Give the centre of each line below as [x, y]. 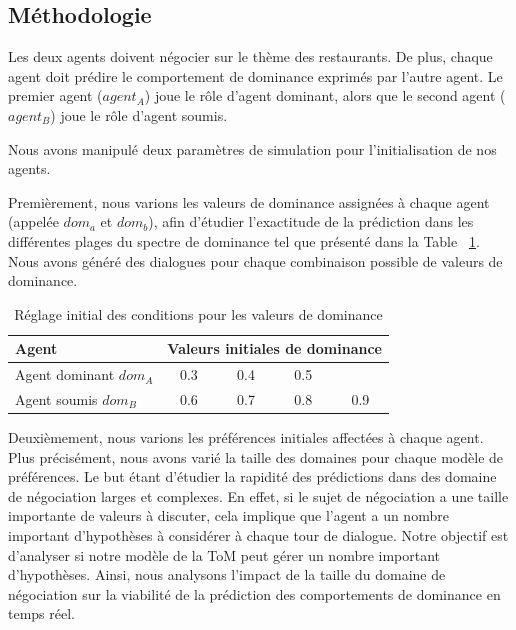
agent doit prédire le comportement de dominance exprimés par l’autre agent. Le [255, 75]
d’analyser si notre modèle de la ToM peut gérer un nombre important [224, 554]
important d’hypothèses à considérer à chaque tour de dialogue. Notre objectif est [258, 535]
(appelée [33, 221]
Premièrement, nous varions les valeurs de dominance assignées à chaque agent [249, 201]
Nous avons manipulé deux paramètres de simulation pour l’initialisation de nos [252, 148]
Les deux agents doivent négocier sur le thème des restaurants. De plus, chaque [250, 56]
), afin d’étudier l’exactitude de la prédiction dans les [311, 221]
